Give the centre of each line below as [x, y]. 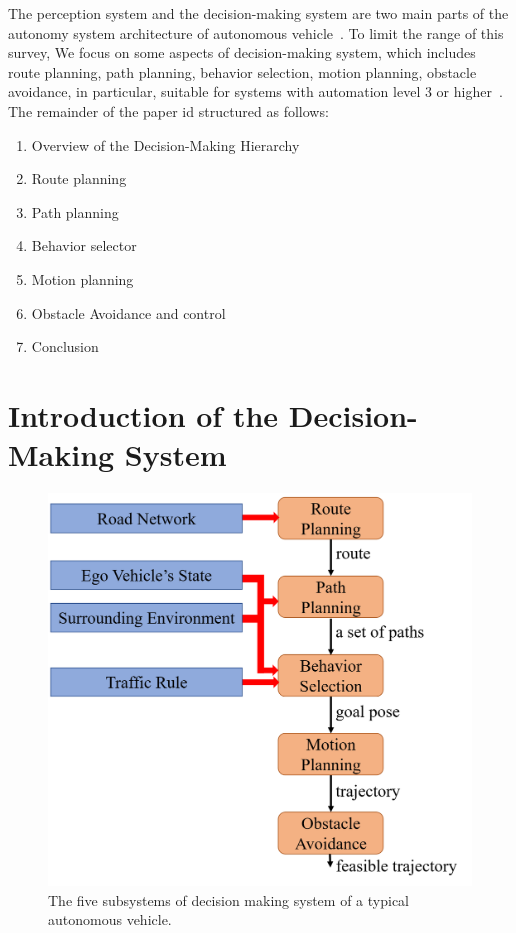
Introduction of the [143, 414]
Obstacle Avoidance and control [128, 312]
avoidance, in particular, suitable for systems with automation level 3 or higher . [255, 91]
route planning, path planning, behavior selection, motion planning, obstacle [242, 71]
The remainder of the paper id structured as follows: [168, 110]
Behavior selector [84, 245]
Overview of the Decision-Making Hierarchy [165, 144]
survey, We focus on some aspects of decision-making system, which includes [242, 52]
